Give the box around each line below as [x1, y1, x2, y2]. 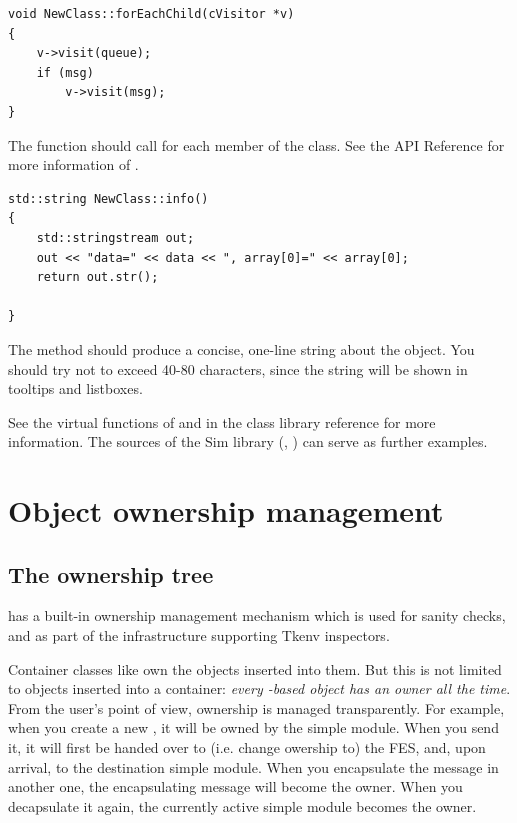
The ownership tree [8, 558, 214, 589]
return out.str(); [36, 270, 159, 285]
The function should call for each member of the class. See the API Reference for [8, 134, 505, 155]
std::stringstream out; [36, 230, 195, 245]
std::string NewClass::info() [8, 191, 209, 206]
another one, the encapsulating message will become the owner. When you [8, 776, 463, 797]
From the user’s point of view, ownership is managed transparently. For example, [8, 697, 505, 718]
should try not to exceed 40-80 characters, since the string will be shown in [8, 358, 468, 379]
